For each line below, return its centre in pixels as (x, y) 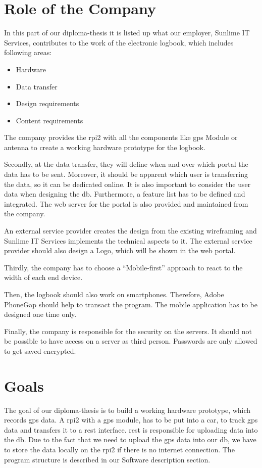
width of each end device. (43, 277)
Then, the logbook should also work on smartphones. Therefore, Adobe (114, 294)
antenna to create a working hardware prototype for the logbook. (105, 147)
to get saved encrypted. (40, 350)
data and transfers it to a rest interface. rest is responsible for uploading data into (131, 429)
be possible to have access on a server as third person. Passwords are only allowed (131, 341)
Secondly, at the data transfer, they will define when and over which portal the (126, 164)
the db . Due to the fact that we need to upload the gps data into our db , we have (130, 439)
